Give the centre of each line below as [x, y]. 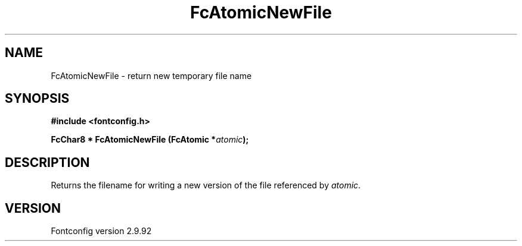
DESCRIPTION [47, 162]
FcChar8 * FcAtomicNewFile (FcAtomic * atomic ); [150, 140]
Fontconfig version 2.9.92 [101, 231]
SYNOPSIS [37, 99]
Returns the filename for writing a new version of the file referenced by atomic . [206, 185]
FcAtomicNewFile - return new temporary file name [151, 75]
